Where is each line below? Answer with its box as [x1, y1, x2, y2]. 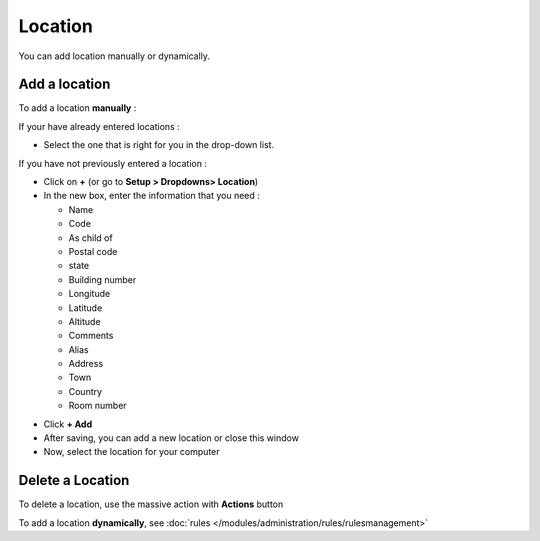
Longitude [68, 288, 111, 300]
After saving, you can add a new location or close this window [43, 432, 300, 444]
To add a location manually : [18, 102, 137, 114]
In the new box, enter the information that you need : [43, 190, 260, 202]
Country [68, 385, 103, 397]
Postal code [68, 245, 118, 257]
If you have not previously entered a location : [18, 157, 207, 169]
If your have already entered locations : [18, 120, 180, 132]
